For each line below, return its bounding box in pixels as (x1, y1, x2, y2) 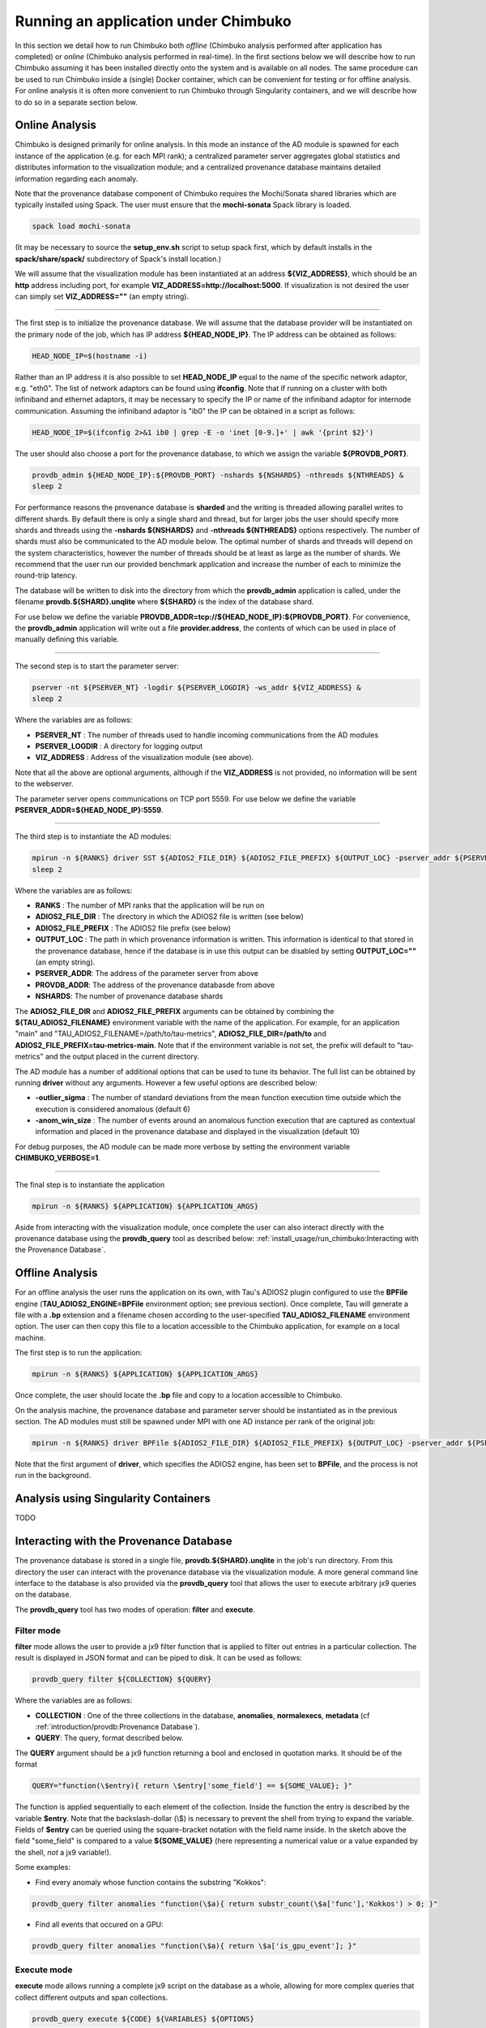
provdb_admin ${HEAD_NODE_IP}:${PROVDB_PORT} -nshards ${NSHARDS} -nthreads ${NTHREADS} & (32, 470, 404, 479)
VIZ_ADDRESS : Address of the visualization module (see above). (35, 753, 254, 763)
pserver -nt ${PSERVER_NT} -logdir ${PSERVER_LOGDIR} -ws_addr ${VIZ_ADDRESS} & (32, 682, 361, 692)
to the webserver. (15, 779, 74, 788)
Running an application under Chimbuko (15, 12, 292, 30)
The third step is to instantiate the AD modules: (15, 831, 172, 841)
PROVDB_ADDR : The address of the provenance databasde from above (35, 980, 275, 990)
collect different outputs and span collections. (15, 1992, 168, 2002)
